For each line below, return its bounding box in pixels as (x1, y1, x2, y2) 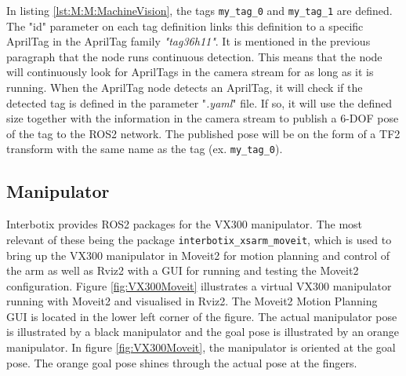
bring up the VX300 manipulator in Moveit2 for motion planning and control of (6, 246, 390, 263)
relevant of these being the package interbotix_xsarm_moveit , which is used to (6, 231, 392, 247)
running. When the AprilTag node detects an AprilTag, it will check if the (6, 79, 363, 96)
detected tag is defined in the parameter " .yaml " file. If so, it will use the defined (6, 94, 393, 111)
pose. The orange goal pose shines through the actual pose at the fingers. (6, 354, 357, 371)
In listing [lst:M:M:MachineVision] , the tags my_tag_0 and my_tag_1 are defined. (6, 2, 393, 18)
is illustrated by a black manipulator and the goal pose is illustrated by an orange (6, 323, 400, 340)
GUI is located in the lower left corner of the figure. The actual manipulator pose (6, 308, 397, 324)
